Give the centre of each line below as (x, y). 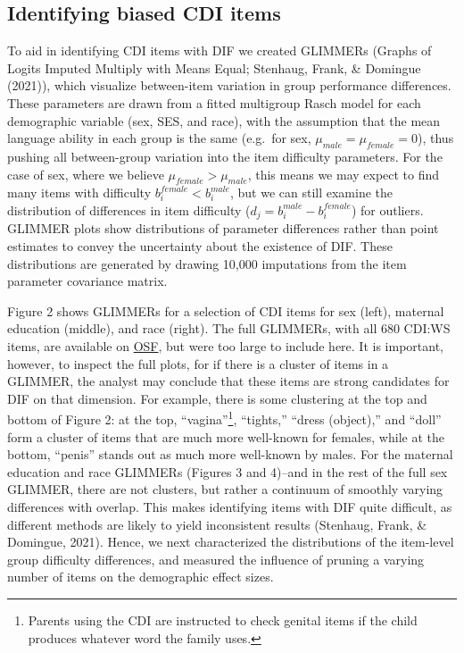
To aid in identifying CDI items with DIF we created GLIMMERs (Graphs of (220, 50)
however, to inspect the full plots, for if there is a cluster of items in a (198, 363)
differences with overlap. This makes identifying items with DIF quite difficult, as (230, 506)
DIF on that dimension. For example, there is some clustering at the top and (217, 398)
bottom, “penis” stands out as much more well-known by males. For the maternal (230, 454)
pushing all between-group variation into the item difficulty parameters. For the (225, 156)
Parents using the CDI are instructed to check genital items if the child (223, 620)
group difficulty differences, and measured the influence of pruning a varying (216, 559)
